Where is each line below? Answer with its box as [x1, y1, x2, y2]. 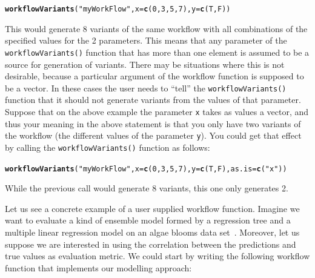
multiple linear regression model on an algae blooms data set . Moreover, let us [5, 225, 300, 238]
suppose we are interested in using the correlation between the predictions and [5, 237, 296, 250]
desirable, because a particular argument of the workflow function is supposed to [5, 70, 304, 82]
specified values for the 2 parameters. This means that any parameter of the [5, 34, 287, 47]
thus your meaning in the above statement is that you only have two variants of [5, 117, 301, 130]
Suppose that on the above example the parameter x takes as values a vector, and [5, 105, 309, 117]
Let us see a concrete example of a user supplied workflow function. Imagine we [5, 202, 300, 214]
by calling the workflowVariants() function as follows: [5, 141, 210, 153]
